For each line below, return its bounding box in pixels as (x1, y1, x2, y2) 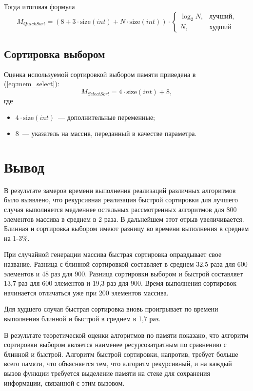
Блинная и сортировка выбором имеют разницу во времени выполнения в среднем (4, 223, 249, 234)
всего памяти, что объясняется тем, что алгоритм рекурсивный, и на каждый (4, 358, 232, 369)
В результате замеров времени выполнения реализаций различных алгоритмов (4, 185, 236, 195)
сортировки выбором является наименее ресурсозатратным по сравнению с (4, 339, 227, 350)
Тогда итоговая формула (4, 1, 75, 11)
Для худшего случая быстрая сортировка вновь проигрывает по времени (4, 304, 218, 314)
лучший (209, 13, 233, 20)
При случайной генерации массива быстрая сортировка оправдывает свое (4, 249, 222, 259)
